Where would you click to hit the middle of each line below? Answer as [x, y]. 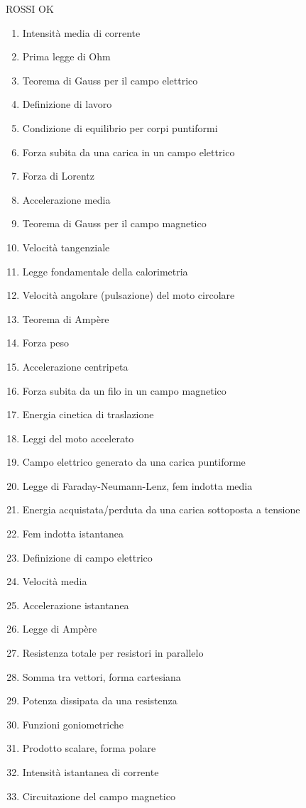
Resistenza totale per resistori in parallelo [113, 653]
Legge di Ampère [60, 629]
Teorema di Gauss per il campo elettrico [110, 80]
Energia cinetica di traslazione [88, 414]
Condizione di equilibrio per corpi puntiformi [120, 127]
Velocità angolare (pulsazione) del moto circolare [129, 295]
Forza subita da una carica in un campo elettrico [129, 152]
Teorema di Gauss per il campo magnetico [114, 223]
